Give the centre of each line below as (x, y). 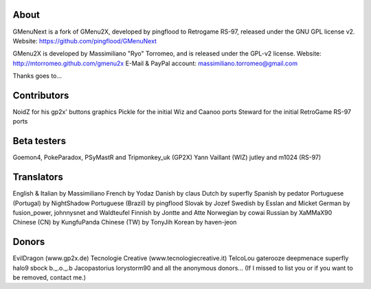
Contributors (41, 95)
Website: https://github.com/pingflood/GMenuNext (85, 41)
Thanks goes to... (37, 76)
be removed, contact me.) (49, 277)
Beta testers (40, 141)
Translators (38, 177)
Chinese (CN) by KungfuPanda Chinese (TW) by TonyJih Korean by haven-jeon (125, 222)
